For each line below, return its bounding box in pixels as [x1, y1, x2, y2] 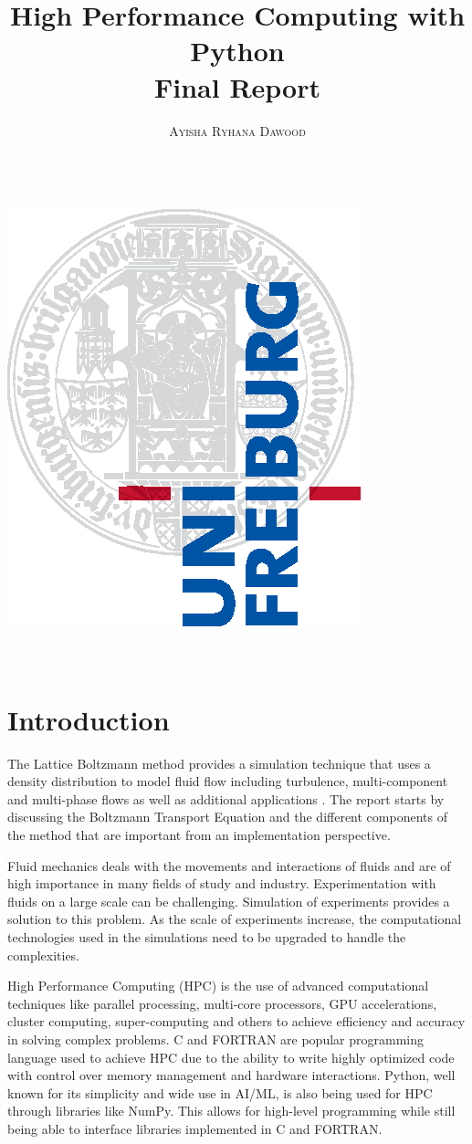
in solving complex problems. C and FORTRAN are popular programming [7, 1029, 424, 1048]
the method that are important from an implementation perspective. [7, 824, 391, 844]
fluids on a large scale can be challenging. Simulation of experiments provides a [7, 891, 450, 910]
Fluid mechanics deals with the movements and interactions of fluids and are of [7, 855, 451, 875]
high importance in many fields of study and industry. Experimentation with [7, 874, 436, 893]
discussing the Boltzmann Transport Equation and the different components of [7, 807, 447, 826]
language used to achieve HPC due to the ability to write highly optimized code [7, 1047, 455, 1066]
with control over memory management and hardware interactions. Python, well [7, 1065, 456, 1085]
